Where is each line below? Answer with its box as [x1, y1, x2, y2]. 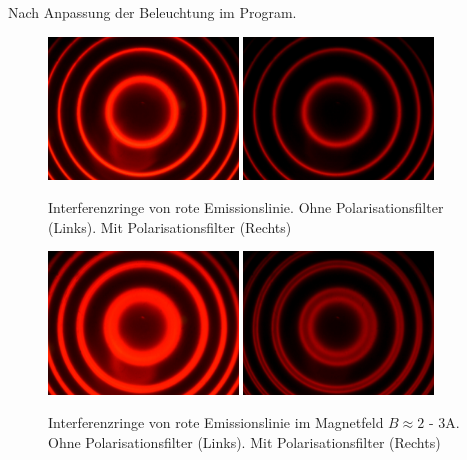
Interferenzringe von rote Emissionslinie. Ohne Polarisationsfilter [48, 197, 444, 218]
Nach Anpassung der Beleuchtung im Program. [8, 2, 297, 22]
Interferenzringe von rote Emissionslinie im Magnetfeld [48, 412, 384, 433]
